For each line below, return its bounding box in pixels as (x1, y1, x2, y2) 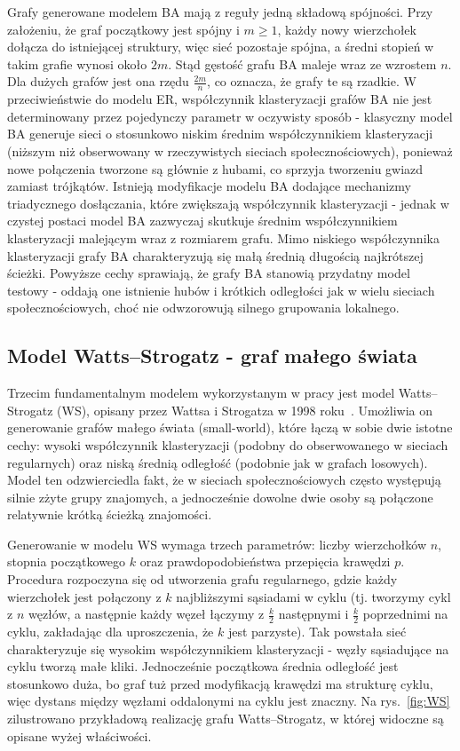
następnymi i (278, 605, 349, 623)
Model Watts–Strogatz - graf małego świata (7, 342, 417, 369)
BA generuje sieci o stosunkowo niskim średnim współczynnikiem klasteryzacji (7, 124, 433, 143)
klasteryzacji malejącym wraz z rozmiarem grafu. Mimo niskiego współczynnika (7, 228, 440, 247)
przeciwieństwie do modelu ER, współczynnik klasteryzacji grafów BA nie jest (7, 90, 432, 108)
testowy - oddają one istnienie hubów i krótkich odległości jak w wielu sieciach (7, 281, 435, 299)
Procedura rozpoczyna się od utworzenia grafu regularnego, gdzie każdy (7, 570, 398, 589)
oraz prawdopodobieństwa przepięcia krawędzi (139, 552, 391, 571)
